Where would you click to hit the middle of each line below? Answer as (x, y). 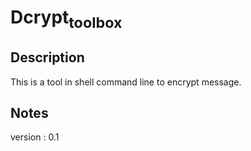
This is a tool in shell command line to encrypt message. (126, 82)
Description (47, 57)
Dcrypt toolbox (66, 19)
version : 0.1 (35, 137)
